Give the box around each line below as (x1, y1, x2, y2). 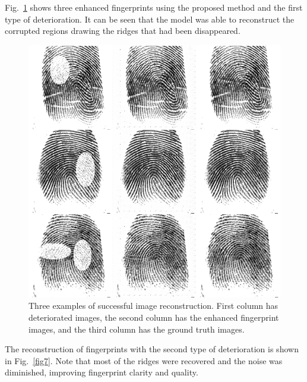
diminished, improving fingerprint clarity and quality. (5, 366, 198, 378)
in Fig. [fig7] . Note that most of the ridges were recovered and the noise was (5, 354, 283, 367)
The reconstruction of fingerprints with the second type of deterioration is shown (5, 343, 299, 355)
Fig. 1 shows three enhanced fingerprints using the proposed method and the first (5, 1, 303, 13)
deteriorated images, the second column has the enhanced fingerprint (29, 311, 279, 323)
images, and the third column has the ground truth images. (29, 322, 245, 335)
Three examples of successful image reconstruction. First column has (29, 299, 278, 312)
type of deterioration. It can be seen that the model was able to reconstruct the (5, 12, 295, 25)
